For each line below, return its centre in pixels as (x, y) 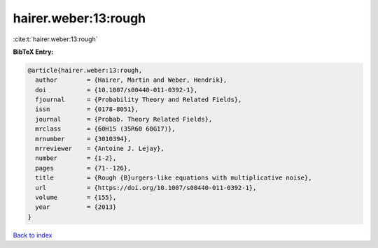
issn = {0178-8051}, (87, 109)
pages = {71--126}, (83, 168)
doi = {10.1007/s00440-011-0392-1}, (117, 90)
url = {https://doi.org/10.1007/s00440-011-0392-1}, (146, 188)
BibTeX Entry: (33, 52)
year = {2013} (76, 207)
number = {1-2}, (76, 158)
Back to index (33, 235)
